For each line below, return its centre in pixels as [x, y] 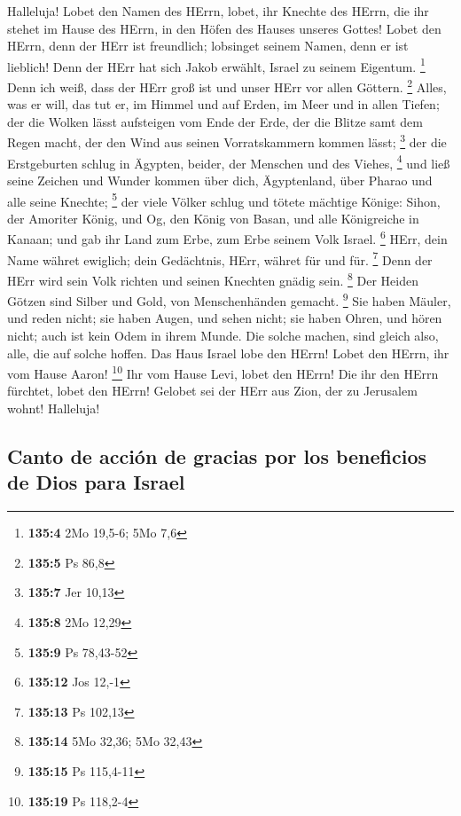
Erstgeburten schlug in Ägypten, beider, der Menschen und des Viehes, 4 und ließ [229, 161]
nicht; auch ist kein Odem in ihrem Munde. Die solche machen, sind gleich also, [223, 335]
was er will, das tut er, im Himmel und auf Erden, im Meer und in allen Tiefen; [223, 104]
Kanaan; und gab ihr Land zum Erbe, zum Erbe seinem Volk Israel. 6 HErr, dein [227, 238]
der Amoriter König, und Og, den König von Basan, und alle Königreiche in [213, 218]
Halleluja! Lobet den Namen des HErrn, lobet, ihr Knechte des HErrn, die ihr [218, 11]
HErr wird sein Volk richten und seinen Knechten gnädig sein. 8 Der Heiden [213, 279]
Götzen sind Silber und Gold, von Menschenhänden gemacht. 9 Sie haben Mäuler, [229, 299]
